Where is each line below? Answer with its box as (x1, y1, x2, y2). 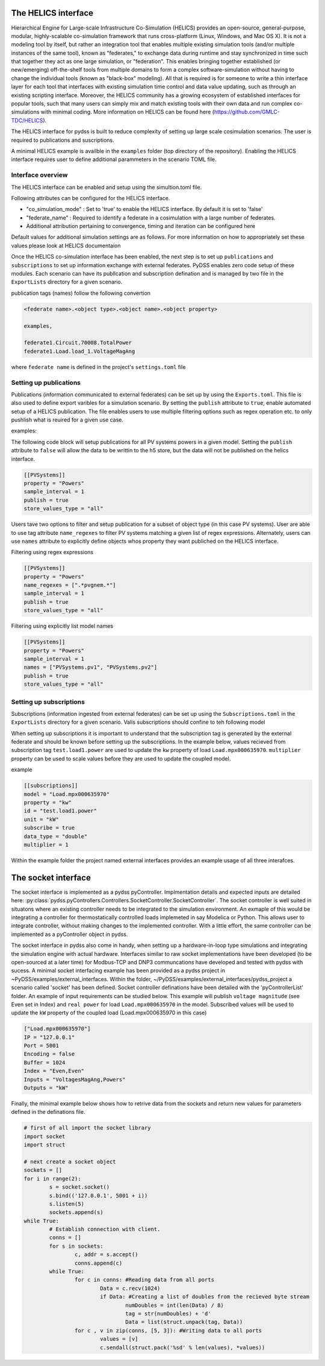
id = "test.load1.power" (23, 808, 97, 814)
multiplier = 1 (23, 841, 69, 848)
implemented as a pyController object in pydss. (11, 931, 128, 938)
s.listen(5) (49, 1200, 84, 1207)
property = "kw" (23, 799, 72, 806)
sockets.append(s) (49, 1209, 104, 1216)
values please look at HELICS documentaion (11, 242, 121, 249)
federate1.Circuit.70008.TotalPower (23, 340, 132, 346)
